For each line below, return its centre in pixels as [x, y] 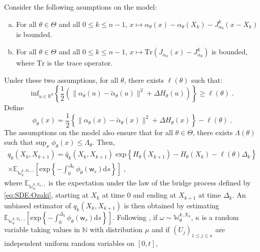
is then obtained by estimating [171, 205]
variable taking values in [42, 229]
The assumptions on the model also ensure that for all [89, 132]
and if [161, 229]
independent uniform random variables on [69, 243]
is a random [220, 217]
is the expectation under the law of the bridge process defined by [150, 182]
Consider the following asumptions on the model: [81, 7]
